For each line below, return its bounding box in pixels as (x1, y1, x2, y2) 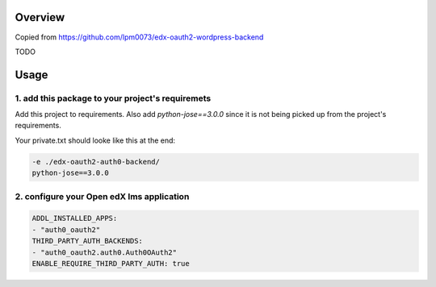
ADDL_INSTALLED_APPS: (31, 214, 118, 223)
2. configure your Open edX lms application (15, 190, 190, 202)
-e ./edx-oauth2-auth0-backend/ (31, 157, 161, 166)
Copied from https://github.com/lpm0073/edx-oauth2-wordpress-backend (15, 32, 264, 42)
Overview (15, 10, 65, 24)
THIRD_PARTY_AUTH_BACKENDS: (31, 236, 143, 246)
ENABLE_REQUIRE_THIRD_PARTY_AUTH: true (31, 259, 190, 268)
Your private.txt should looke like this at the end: (15, 135, 176, 145)
